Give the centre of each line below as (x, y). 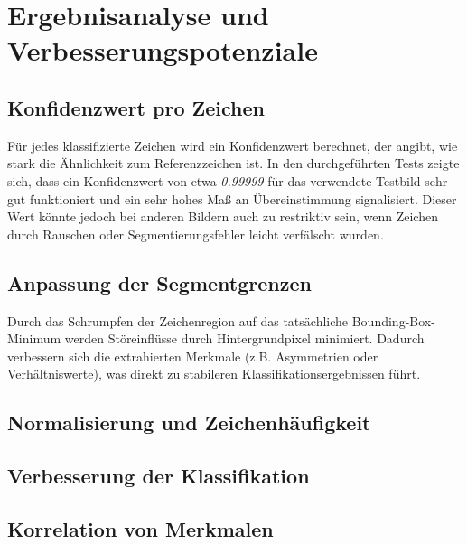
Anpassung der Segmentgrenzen (159, 282)
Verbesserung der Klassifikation (159, 476)
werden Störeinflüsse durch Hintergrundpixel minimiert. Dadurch (244, 338)
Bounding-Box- (393, 320)
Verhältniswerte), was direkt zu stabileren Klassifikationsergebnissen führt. (214, 374)
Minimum (34, 338)
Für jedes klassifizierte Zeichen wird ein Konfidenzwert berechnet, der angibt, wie (233, 145)
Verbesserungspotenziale (163, 50)
